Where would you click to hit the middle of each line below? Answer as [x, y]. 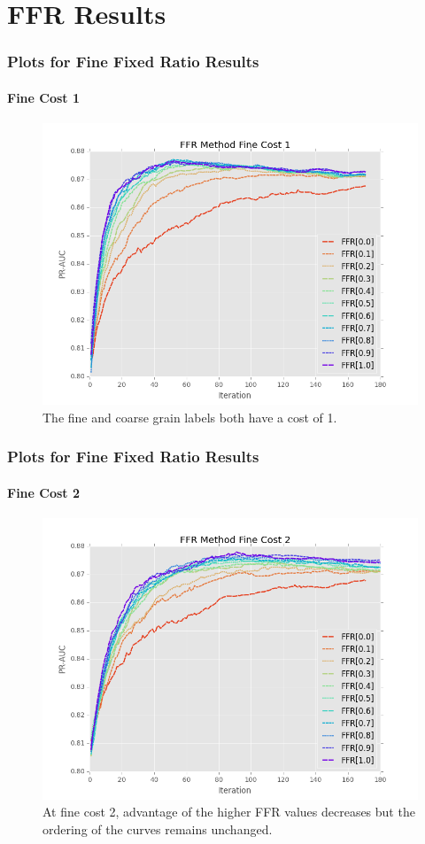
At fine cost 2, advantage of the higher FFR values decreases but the [229, 812]
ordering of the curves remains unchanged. [158, 829]
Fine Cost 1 [43, 97]
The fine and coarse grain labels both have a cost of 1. [190, 417]
